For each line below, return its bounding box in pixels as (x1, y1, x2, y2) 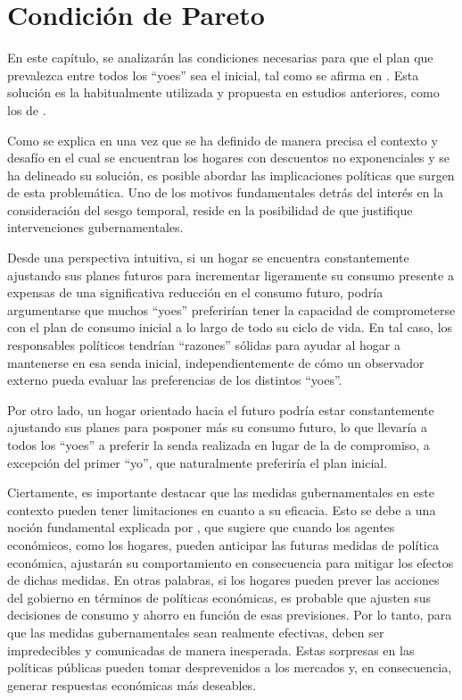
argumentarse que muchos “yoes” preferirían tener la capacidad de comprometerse (7, 300, 456, 319)
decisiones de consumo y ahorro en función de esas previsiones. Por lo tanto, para (7, 605, 452, 624)
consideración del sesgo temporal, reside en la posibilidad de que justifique (7, 200, 413, 219)
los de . (7, 100, 46, 119)
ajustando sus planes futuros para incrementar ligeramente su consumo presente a (7, 265, 454, 284)
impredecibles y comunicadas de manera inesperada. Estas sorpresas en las (7, 640, 415, 659)
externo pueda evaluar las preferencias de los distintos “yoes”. (7, 371, 342, 389)
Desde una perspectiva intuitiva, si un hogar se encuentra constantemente (7, 248, 409, 267)
